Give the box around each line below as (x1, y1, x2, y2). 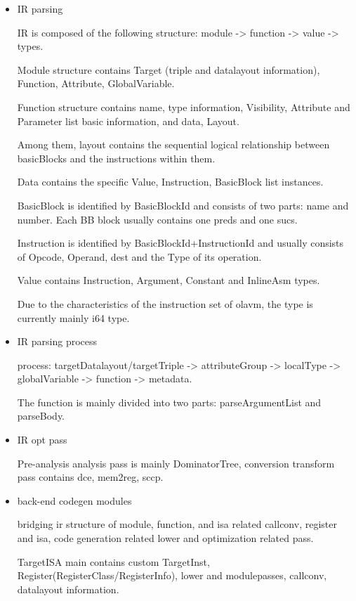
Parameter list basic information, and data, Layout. (17, 113, 239, 128)
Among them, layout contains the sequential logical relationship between (17, 137, 330, 152)
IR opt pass (17, 432, 67, 447)
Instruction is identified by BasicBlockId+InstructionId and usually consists (17, 235, 344, 250)
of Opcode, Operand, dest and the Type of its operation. (17, 249, 262, 264)
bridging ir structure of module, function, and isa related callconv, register (17, 517, 337, 531)
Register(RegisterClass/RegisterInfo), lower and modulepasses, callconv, (17, 568, 327, 583)
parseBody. (17, 408, 65, 423)
